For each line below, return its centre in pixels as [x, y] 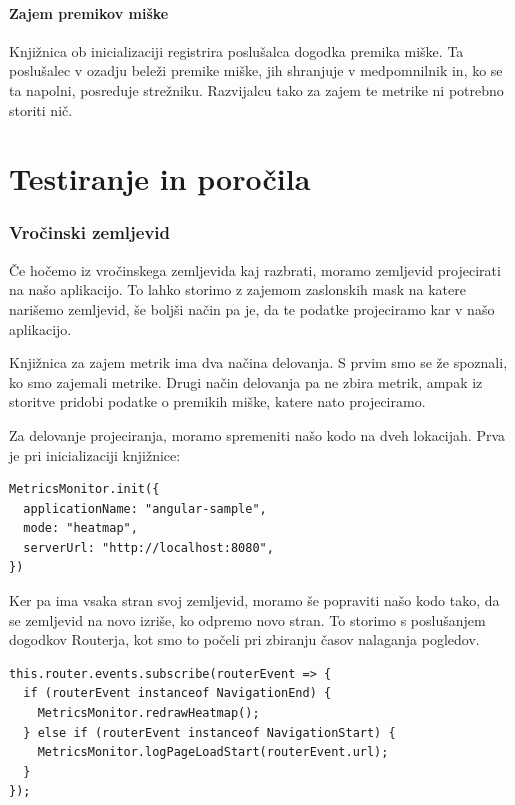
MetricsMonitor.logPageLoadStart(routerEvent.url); [213, 752]
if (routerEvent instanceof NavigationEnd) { [177, 693]
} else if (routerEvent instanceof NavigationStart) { [209, 732]
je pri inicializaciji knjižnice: [95, 454]
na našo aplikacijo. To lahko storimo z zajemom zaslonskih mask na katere [237, 289]
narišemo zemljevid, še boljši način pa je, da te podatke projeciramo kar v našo [252, 308]
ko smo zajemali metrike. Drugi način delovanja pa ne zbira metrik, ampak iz [246, 381]
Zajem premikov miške [89, 12]
